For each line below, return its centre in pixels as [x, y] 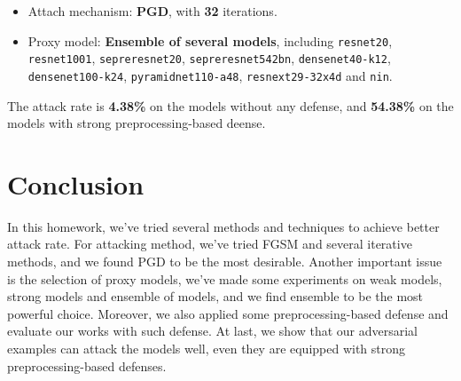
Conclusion [76, 183]
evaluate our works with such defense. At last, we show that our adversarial [213, 331]
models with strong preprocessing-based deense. [137, 123]
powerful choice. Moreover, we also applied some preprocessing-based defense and [228, 313]
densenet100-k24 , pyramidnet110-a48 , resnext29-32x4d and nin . [210, 75]
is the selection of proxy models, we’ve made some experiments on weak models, [225, 278]
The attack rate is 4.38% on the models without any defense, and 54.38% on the [230, 105]
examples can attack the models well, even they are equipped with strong [207, 349]
